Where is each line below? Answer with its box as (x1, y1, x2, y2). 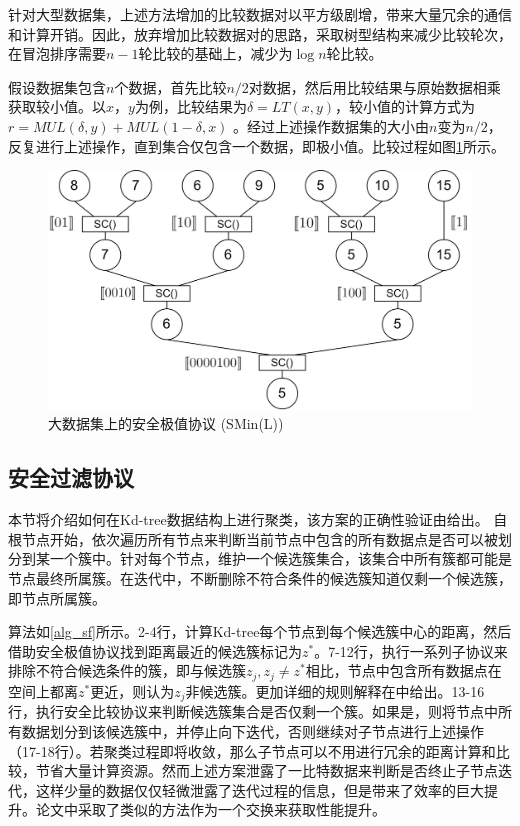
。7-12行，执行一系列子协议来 (314, 640, 508, 661)
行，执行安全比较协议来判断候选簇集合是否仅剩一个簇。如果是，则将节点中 (8, 701, 498, 722)
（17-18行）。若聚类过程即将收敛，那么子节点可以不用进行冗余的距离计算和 (8, 740, 496, 761)
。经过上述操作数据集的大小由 (233, 115, 430, 136)
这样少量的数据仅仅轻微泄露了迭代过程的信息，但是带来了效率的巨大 (35, 779, 484, 800)
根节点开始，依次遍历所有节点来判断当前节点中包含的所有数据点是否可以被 (8, 528, 498, 549)
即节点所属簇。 (8, 587, 106, 608)
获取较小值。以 (8, 96, 106, 117)
